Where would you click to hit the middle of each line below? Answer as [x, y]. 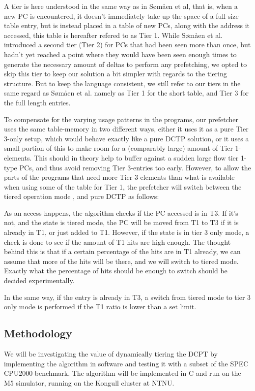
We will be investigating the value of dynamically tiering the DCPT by [111, 354]
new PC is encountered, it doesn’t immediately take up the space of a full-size [121, 16]
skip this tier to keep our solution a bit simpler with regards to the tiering [115, 74]
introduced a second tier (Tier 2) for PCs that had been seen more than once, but [127, 45]
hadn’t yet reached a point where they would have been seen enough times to [120, 54]
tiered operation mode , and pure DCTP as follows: [82, 196]
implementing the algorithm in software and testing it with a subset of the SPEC [126, 363]
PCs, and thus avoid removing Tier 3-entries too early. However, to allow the [135, 167]
